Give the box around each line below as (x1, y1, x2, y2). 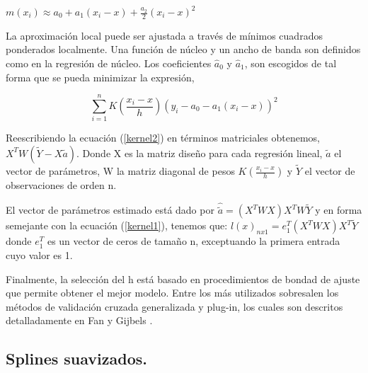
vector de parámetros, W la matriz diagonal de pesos (6, 163, 235, 178)
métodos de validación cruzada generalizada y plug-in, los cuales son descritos (6, 299, 343, 314)
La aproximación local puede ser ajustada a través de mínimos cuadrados (6, 28, 323, 42)
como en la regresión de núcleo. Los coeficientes (6, 56, 212, 71)
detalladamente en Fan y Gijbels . (6, 313, 153, 328)
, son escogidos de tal (244, 56, 337, 71)
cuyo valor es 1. (6, 247, 73, 262)
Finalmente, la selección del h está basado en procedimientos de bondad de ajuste (6, 271, 360, 286)
